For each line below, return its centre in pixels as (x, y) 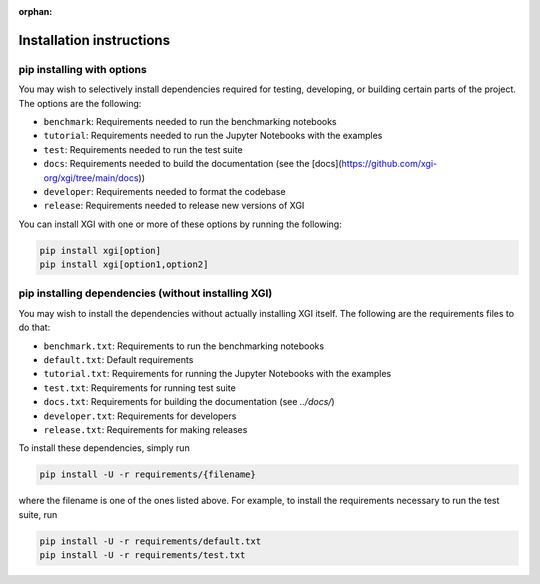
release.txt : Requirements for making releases (145, 429)
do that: (34, 327)
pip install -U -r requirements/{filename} (148, 474)
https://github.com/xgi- (389, 164)
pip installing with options (82, 69)
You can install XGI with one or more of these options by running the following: (180, 224)
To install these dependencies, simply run (104, 448)
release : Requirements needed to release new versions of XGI (174, 206)
